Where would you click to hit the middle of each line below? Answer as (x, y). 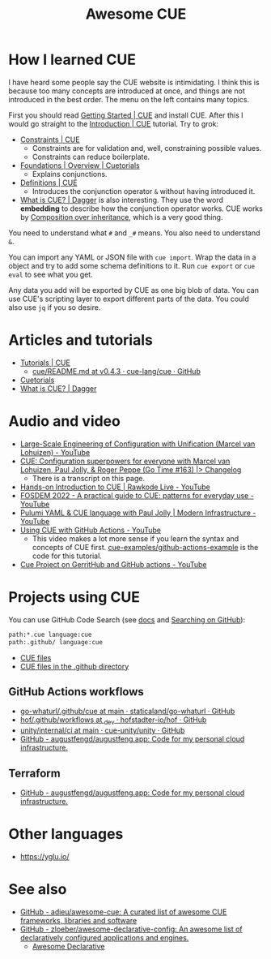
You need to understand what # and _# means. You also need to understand (134, 233)
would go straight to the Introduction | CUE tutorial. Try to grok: (114, 123)
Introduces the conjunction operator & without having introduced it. (144, 191)
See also (38, 890)
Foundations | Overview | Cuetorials (80, 165)
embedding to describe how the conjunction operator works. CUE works (141, 209)
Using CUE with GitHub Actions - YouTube (91, 530)
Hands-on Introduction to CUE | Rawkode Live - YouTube (115, 487)
